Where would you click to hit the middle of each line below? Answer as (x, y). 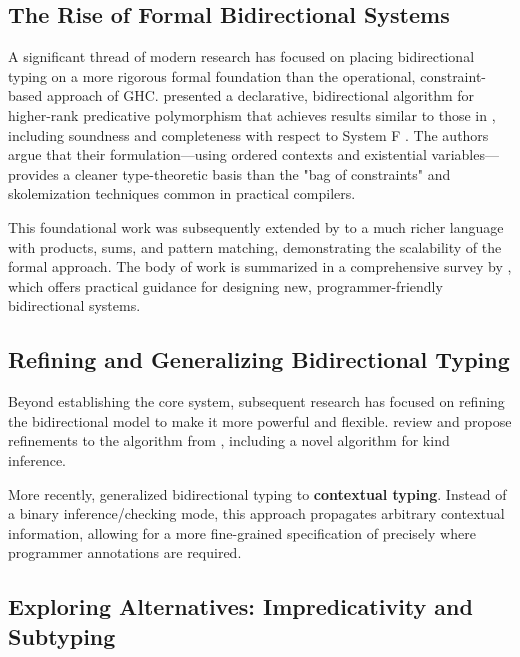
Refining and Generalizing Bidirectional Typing (259, 359)
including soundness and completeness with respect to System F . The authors (248, 134)
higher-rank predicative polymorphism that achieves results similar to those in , (252, 114)
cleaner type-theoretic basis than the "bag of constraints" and (263, 173)
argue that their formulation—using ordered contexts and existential (217, 154)
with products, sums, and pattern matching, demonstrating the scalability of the (255, 246)
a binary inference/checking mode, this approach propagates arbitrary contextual (256, 513)
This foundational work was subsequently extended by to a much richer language (256, 226)
